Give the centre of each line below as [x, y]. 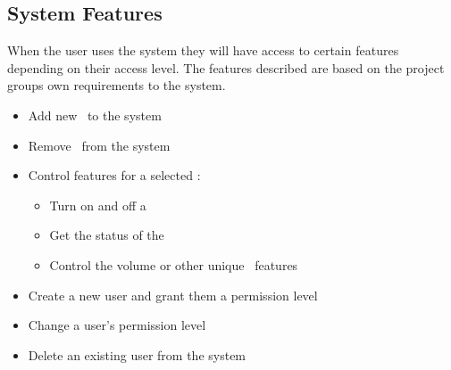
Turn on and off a [98, 205]
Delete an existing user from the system [137, 354]
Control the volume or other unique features [174, 264]
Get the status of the [107, 235]
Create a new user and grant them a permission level [173, 295]
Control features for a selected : [114, 175]
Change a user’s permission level [117, 325]
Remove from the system [99, 145]
